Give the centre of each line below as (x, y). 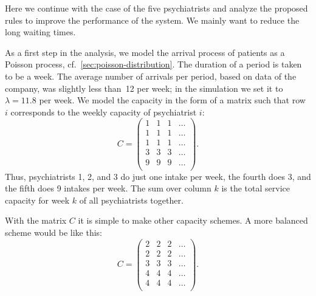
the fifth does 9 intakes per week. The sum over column (108, 188)
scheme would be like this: (53, 232)
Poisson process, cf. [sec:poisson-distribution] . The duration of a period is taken (153, 64)
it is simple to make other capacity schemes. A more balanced (193, 220)
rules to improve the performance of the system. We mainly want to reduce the (152, 20)
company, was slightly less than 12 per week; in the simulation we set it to (144, 88)
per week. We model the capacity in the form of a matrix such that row (172, 100)
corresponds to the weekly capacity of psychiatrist (104, 112)
